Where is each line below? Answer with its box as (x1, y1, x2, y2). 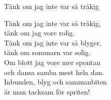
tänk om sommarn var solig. (4, 47, 91, 57)
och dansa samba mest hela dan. (4, 66, 104, 77)
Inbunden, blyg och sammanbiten (4, 76, 107, 87)
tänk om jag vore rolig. (4, 27, 75, 38)
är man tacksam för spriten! (4, 86, 90, 96)
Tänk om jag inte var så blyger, (4, 37, 102, 47)
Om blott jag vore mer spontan (4, 56, 101, 67)
